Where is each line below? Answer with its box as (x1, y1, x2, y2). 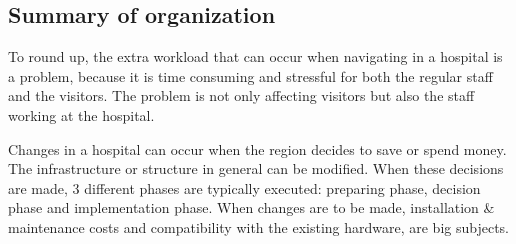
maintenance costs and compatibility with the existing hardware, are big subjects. (8, 216, 510, 237)
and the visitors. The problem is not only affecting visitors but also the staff (8, 85, 475, 106)
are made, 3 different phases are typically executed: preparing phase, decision (8, 177, 481, 198)
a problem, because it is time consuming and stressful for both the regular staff (8, 65, 493, 86)
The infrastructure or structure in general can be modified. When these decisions (8, 158, 504, 179)
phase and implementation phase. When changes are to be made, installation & (8, 197, 495, 218)
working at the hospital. (8, 104, 155, 125)
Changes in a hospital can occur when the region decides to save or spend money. (8, 138, 507, 159)
